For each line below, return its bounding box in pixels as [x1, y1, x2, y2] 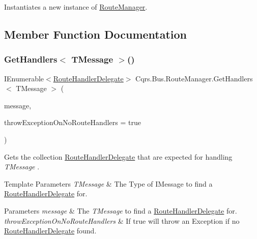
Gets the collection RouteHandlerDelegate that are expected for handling [4, 151, 233, 162]
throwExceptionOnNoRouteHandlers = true [4, 117, 141, 128]
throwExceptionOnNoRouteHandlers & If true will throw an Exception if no [4, 215, 240, 226]
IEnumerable [4, 73, 44, 83]
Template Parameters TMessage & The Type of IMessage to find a [4, 178, 213, 189]
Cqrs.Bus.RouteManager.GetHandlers [135, 73, 253, 83]
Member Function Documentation [4, 26, 187, 42]
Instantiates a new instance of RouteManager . [4, 2, 148, 12]
